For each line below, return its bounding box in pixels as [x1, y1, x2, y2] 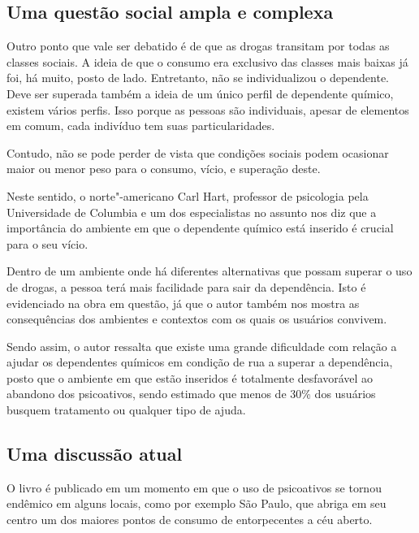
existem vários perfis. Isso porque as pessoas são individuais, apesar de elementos [6, 101, 409, 118]
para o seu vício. [6, 235, 89, 252]
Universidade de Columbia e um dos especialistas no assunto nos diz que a [6, 203, 377, 220]
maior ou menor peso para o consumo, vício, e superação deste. [6, 160, 321, 177]
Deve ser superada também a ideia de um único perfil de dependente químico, [6, 84, 394, 102]
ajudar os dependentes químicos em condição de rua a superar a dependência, [6, 353, 393, 370]
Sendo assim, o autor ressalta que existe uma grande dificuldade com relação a [6, 337, 397, 354]
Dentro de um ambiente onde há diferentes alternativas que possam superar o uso [6, 262, 413, 279]
